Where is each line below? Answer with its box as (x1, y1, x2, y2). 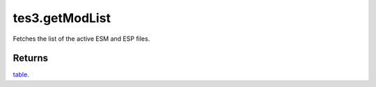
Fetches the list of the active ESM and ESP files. (13, 35, 150, 43)
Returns (13, 52, 49, 64)
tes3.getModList (13, 10, 111, 26)
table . (13, 70, 29, 79)
